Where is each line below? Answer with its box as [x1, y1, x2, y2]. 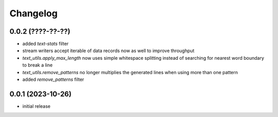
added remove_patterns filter [22, 77, 84, 83]
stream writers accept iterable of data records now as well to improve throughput [22, 48, 195, 54]
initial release [22, 103, 51, 109]
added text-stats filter [22, 41, 69, 47]
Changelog [9, 8, 58, 19]
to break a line [22, 62, 53, 68]
